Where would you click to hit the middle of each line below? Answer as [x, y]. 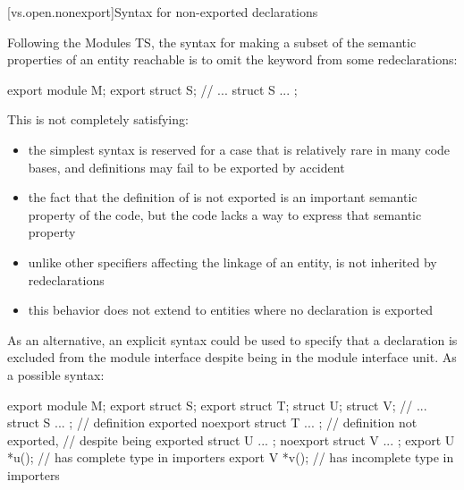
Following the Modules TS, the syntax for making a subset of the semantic [212, 42]
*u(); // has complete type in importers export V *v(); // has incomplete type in [231, 457]
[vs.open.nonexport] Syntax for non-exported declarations [163, 12]
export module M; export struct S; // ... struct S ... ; [152, 89]
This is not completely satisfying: [98, 119]
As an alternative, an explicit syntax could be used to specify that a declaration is [232, 339]
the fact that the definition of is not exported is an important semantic [223, 197]
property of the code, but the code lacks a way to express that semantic [225, 214]
